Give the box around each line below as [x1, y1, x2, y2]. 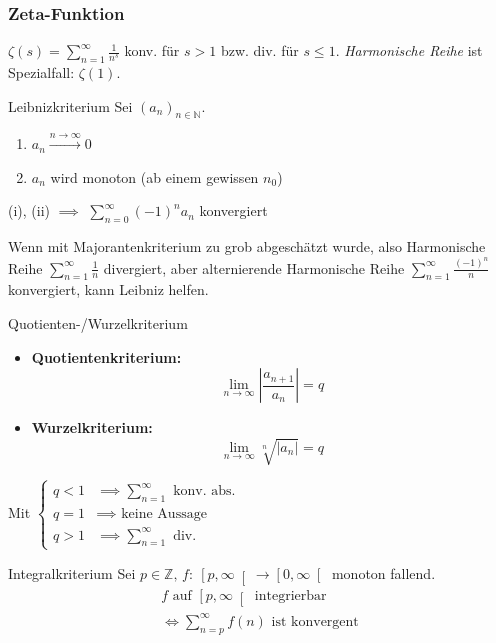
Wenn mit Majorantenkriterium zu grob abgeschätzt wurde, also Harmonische [8, 236, 486, 257]
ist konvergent [271, 614, 359, 629]
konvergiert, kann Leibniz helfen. [8, 279, 209, 300]
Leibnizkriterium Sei [8, 95, 133, 116]
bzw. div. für [220, 40, 299, 61]
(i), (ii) [8, 200, 51, 221]
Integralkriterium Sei [8, 562, 136, 583]
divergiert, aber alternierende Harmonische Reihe [103, 257, 405, 278]
